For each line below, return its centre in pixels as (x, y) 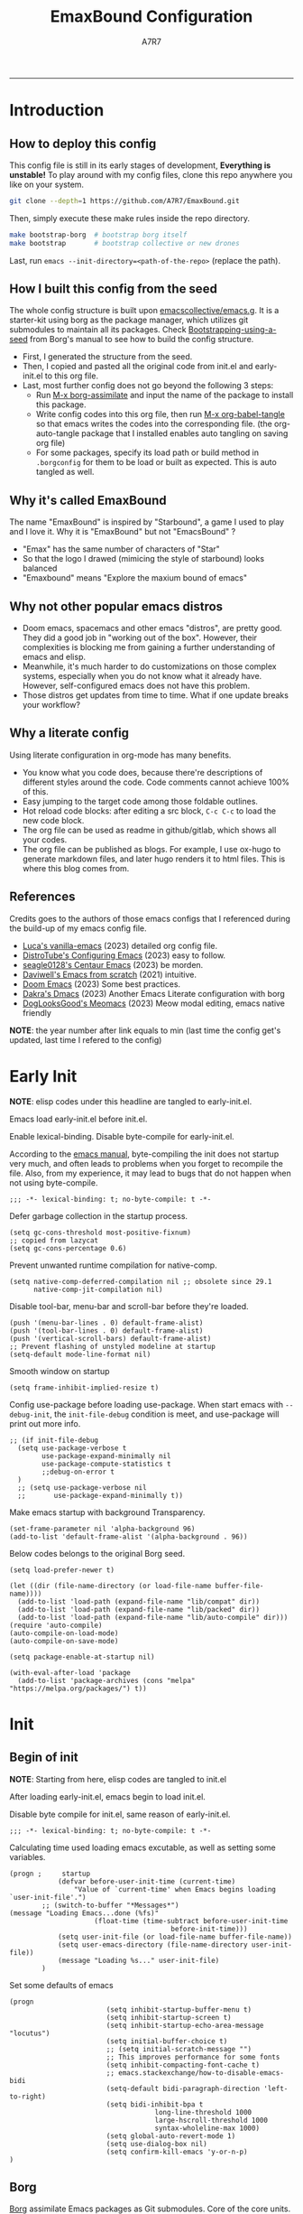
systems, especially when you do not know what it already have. (142, 676)
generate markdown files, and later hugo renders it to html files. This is (154, 859)
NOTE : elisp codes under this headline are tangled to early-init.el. (131, 1101)
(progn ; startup (50, 1874)
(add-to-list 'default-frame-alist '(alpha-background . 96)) (129, 1537)
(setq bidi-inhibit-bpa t (155, 2104)
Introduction (57, 111)
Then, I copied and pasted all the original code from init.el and (138, 367)
